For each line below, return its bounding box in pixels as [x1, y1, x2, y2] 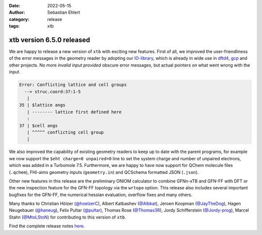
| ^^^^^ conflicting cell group [27, 129, 104, 135]
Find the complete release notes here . [9, 223, 85, 229]
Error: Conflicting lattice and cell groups [19, 82, 127, 87]
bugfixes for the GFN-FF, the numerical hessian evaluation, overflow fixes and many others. [9, 192, 193, 198]
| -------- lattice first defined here [27, 109, 122, 115]
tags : [9, 23, 20, 29]
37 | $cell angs [19, 123, 58, 128]
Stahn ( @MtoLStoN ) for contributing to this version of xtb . [9, 214, 126, 220]
